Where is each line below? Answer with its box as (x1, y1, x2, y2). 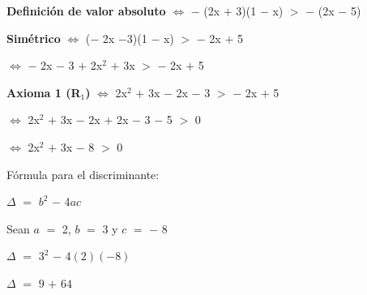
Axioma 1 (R (6, 83, 81, 100)
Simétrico (6, 29, 61, 46)
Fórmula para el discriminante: (6, 165, 160, 182)
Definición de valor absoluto (6, 2, 166, 19)
